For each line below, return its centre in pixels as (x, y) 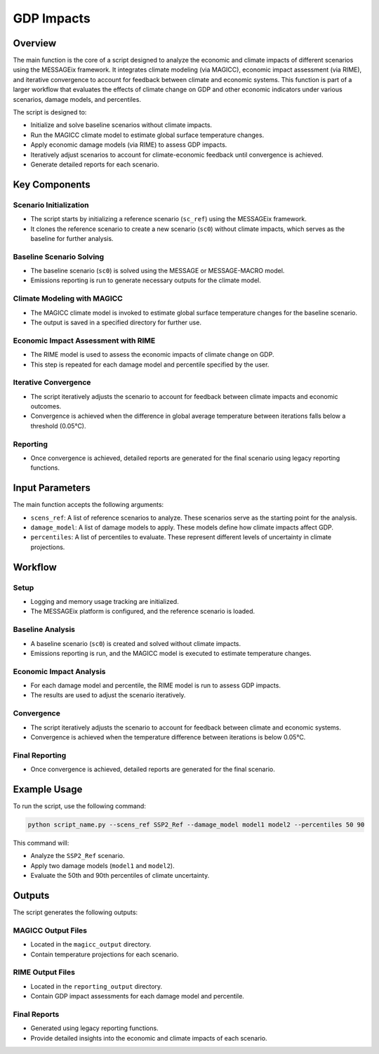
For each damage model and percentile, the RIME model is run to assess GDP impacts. (155, 685)
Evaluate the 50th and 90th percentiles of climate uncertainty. (120, 876)
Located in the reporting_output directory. (97, 986)
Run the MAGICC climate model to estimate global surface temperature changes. (147, 135)
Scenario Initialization (51, 205)
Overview (35, 43)
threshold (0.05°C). (59, 426)
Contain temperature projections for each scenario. (105, 954)
